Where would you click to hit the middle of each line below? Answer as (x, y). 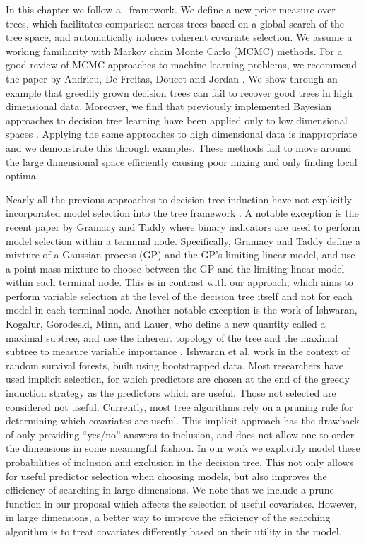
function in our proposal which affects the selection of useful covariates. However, (182, 503)
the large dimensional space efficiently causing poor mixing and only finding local (182, 161)
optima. (22, 175)
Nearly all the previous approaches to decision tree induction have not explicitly (179, 199)
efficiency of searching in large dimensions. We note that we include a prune (170, 490)
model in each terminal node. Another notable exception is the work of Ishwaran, (182, 310)
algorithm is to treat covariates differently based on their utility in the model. (174, 531)
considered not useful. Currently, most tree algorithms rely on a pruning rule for (179, 406)
